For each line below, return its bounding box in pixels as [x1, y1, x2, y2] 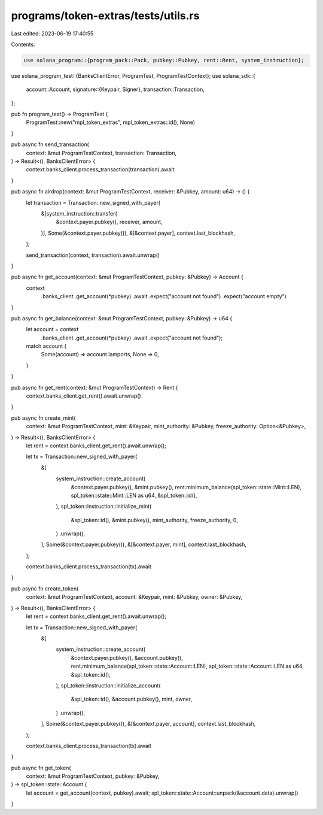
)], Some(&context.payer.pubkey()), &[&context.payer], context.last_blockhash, [41, 229, 236, 237]
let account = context [26, 326, 79, 333]
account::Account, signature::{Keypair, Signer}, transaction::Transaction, [26, 86, 205, 93]
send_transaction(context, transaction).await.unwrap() [26, 252, 160, 259]
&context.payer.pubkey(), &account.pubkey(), [71, 654, 184, 661]
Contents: [11, 41, 35, 48]
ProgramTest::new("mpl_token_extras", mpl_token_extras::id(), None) [26, 119, 196, 126]
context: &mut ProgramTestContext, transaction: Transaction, [26, 149, 177, 156]
